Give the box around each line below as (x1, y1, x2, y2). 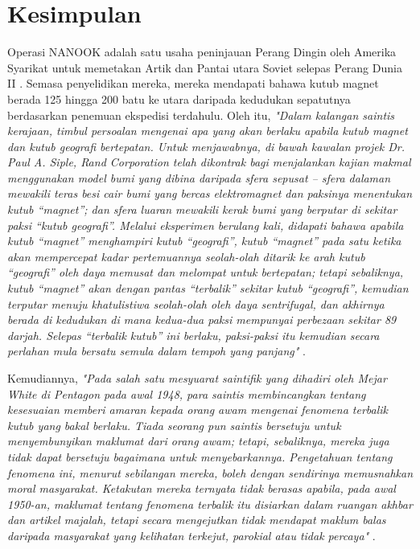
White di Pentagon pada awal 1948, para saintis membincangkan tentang (7, 385, 366, 402)
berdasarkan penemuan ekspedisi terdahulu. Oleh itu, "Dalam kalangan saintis (7, 106, 395, 123)
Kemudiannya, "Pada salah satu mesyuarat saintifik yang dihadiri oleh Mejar (7, 370, 387, 386)
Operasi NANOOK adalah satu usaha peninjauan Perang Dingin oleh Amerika (7, 43, 397, 60)
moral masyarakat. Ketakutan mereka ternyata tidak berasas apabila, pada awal (7, 480, 396, 497)
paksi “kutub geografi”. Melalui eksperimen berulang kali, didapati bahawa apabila (7, 216, 404, 233)
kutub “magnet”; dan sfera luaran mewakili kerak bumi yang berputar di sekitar (7, 201, 397, 218)
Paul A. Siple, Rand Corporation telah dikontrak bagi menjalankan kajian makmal (7, 154, 411, 170)
